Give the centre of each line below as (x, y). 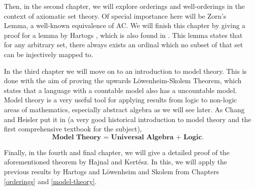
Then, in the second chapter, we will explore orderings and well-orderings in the (124, 6)
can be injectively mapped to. (49, 54)
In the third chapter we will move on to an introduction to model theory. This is (126, 71)
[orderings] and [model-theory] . (50, 181)
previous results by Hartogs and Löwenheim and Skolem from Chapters (112, 171)
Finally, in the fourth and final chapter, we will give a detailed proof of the (117, 152)
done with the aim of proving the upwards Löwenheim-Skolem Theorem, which (123, 80)
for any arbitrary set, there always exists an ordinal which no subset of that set (124, 45)
